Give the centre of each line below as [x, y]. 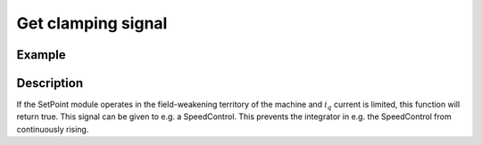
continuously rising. [53, 129]
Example [41, 55]
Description [50, 83]
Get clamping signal [92, 23]
